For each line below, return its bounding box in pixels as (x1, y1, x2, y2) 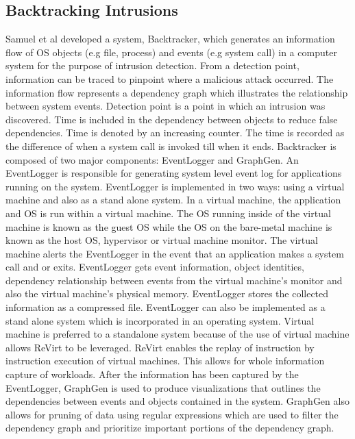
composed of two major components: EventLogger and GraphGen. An (5, 152, 299, 166)
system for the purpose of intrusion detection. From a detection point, (5, 58, 299, 73)
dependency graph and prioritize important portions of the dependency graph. (5, 421, 334, 435)
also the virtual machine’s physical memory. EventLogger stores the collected (5, 286, 329, 301)
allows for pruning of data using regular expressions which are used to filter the (5, 407, 339, 421)
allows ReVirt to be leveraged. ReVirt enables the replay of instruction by (5, 340, 315, 354)
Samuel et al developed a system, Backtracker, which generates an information (5, 32, 335, 46)
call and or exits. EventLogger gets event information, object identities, (5, 260, 304, 274)
